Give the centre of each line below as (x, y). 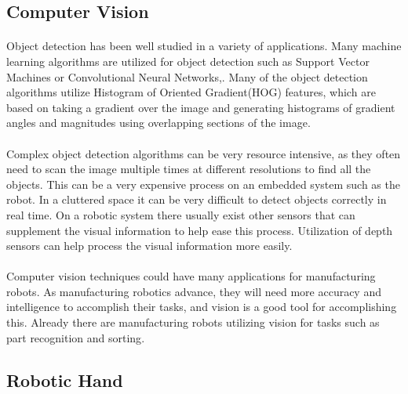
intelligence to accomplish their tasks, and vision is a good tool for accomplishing (202, 307)
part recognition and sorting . (76, 337)
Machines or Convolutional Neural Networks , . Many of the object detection (187, 76)
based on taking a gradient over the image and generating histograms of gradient (201, 107)
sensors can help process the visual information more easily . (149, 246)
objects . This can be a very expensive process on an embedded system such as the (203, 184)
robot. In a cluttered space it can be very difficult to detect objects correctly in (197, 199)
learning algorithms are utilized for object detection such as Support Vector (188, 61)
